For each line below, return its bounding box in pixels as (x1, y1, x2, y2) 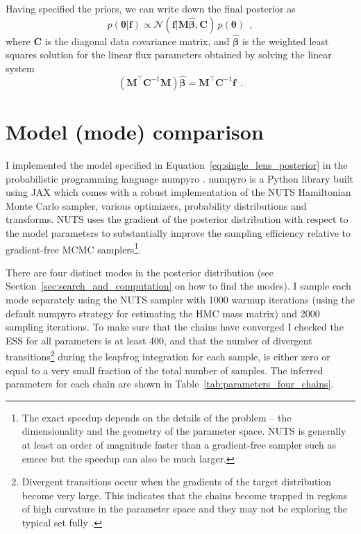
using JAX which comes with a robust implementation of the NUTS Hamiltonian (6, 185, 351, 199)
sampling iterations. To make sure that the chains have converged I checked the (6, 319, 344, 334)
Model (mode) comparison (6, 117, 264, 145)
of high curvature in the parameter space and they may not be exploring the (22, 501, 347, 516)
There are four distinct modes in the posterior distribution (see (6, 265, 274, 279)
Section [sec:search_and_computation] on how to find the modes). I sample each (6, 278, 351, 293)
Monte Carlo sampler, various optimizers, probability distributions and (6, 198, 307, 212)
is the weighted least (242, 33, 329, 48)
